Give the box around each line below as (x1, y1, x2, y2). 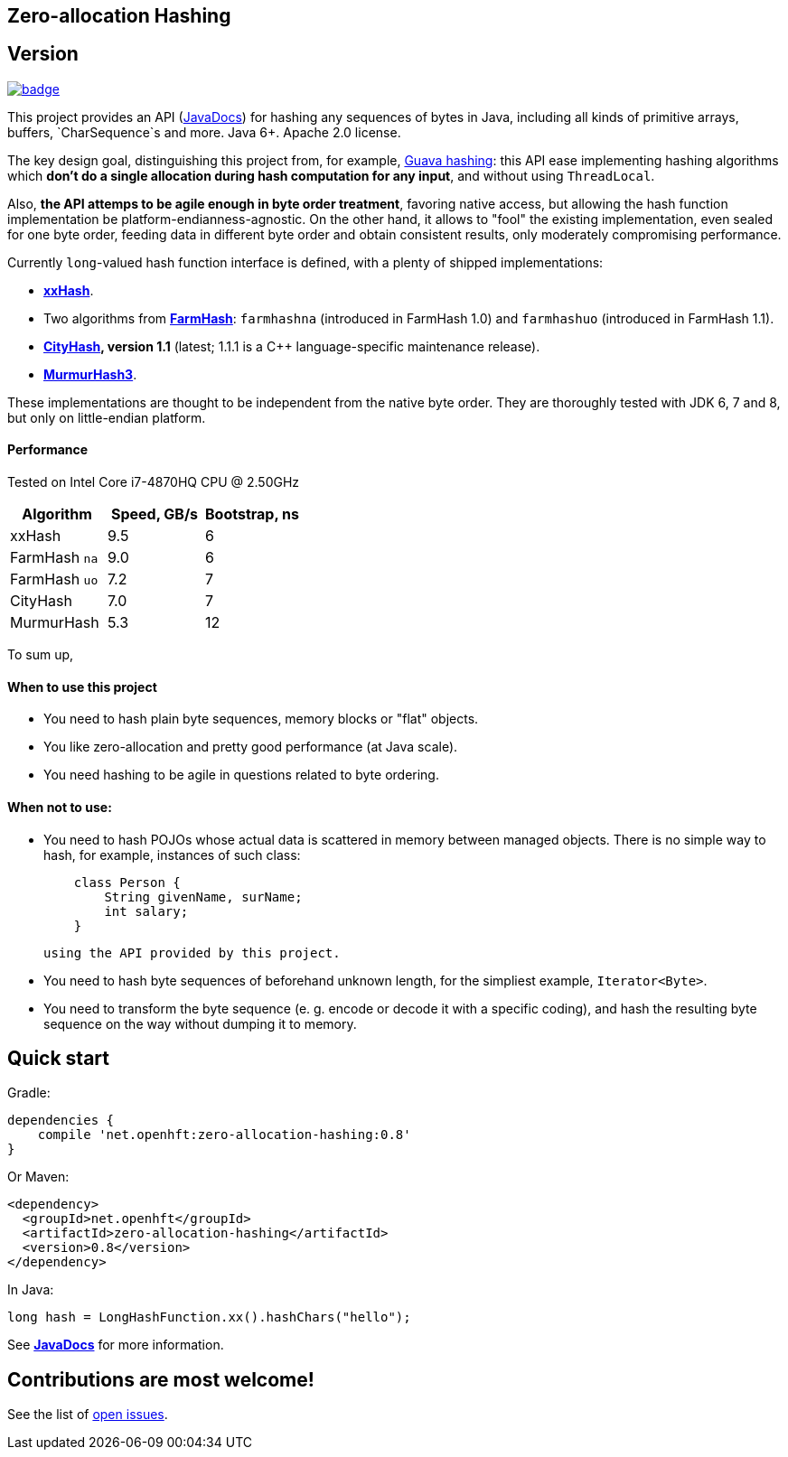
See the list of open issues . (7, 1406, 168, 1423)
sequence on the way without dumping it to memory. (43, 1015, 357, 1032)
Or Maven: (7, 1169, 70, 1185)
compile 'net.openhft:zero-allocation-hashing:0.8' (37, 1127, 411, 1143)
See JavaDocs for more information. (7, 1337, 224, 1353)
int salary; (104, 903, 189, 919)
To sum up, (7, 647, 74, 663)
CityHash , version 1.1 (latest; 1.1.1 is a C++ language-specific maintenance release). (43, 338, 540, 354)
